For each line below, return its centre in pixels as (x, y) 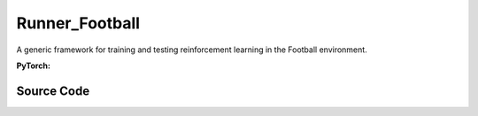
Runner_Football (78, 23)
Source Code (53, 91)
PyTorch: (33, 66)
